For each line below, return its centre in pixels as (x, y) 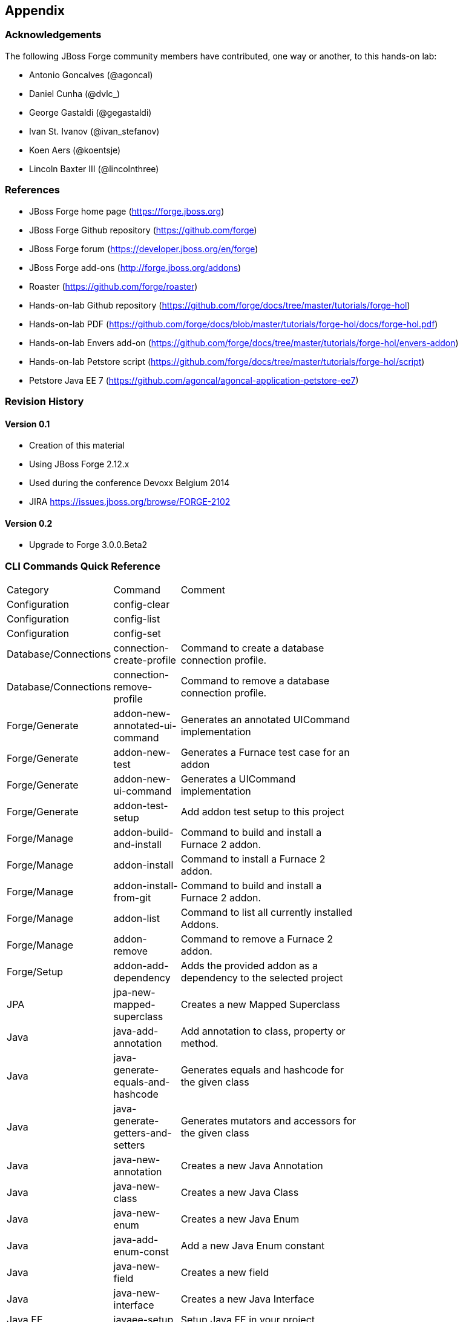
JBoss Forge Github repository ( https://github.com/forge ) (143, 230)
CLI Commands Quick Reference (83, 566)
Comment (203, 590)
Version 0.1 (28, 424)
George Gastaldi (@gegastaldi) (90, 112)
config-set (137, 634)
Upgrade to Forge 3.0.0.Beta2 (88, 545)
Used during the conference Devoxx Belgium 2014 (130, 483)
